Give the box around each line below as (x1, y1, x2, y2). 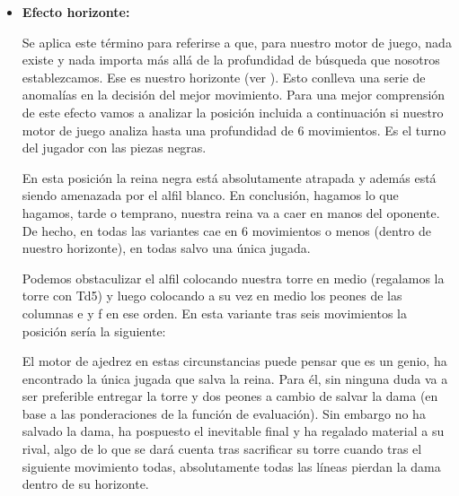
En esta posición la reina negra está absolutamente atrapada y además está (22, 168, 437, 187)
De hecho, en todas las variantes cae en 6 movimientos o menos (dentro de (22, 221, 431, 239)
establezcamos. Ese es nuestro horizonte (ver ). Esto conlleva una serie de (22, 67, 426, 86)
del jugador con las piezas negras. (22, 138, 207, 157)
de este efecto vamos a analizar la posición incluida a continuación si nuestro (22, 102, 444, 121)
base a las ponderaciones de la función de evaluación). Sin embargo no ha (22, 404, 426, 422)
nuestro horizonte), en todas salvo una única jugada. (22, 239, 311, 257)
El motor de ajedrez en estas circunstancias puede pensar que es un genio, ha (22, 352, 447, 370)
